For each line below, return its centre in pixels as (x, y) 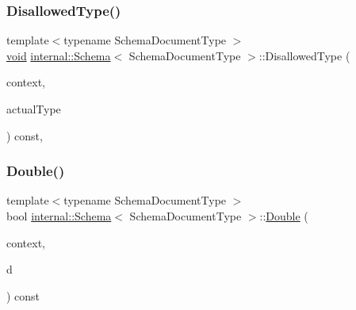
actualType (34, 109)
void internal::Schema (59, 55)
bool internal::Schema (59, 216)
